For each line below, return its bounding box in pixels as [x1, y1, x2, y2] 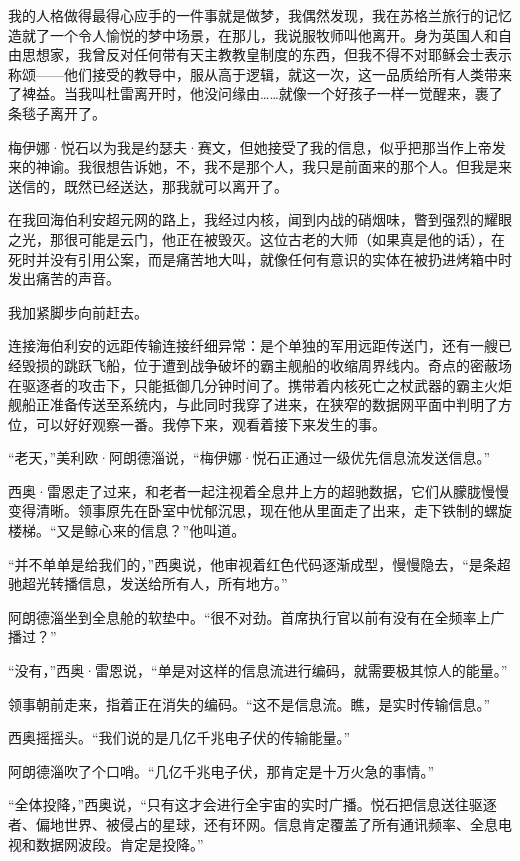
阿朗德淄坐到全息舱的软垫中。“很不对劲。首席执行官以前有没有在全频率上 [8, 606, 491, 627]
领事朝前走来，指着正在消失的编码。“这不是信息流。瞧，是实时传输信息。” [8, 693, 491, 714]
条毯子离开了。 [8, 102, 106, 123]
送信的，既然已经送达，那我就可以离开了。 [8, 175, 288, 196]
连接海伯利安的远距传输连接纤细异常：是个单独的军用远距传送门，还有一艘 [8, 335, 498, 356]
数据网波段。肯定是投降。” [35, 833, 204, 854]
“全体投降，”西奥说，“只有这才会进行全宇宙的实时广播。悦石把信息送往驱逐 [8, 794, 497, 815]
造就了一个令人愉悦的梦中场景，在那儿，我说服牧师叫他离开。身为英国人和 [8, 24, 498, 45]
